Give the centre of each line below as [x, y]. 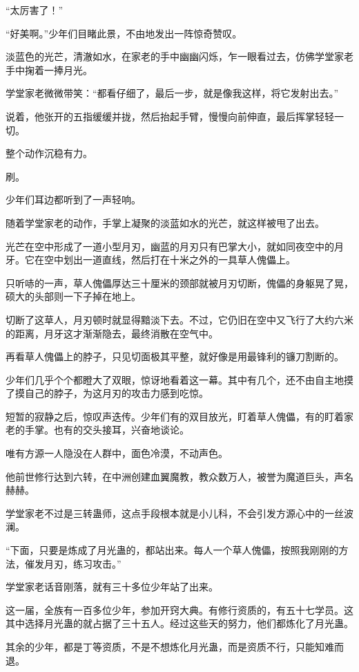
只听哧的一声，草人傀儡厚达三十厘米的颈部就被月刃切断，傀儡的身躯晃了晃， [179, 282]
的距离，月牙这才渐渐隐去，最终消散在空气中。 [112, 333]
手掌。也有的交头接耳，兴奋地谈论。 [107, 430]
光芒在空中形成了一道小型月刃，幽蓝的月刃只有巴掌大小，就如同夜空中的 [170, 246]
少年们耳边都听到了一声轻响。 [73, 199]
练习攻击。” [97, 563]
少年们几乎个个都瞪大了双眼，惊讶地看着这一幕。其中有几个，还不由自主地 [175, 379]
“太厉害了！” [35, 10]
